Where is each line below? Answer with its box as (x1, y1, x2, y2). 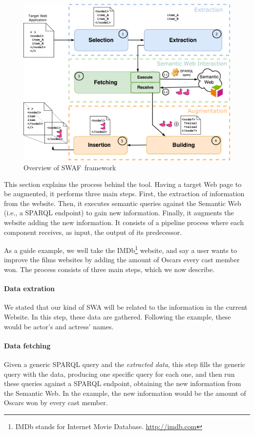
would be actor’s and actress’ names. (4, 321, 114, 331)
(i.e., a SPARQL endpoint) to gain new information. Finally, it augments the (4, 207, 234, 218)
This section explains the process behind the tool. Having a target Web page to (4, 179, 242, 189)
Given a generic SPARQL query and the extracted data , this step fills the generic (4, 359, 246, 369)
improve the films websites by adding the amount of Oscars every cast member (4, 254, 240, 265)
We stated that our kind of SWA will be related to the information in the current (4, 302, 248, 312)
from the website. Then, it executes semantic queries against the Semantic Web (4, 198, 241, 208)
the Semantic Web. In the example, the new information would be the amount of (4, 388, 246, 398)
